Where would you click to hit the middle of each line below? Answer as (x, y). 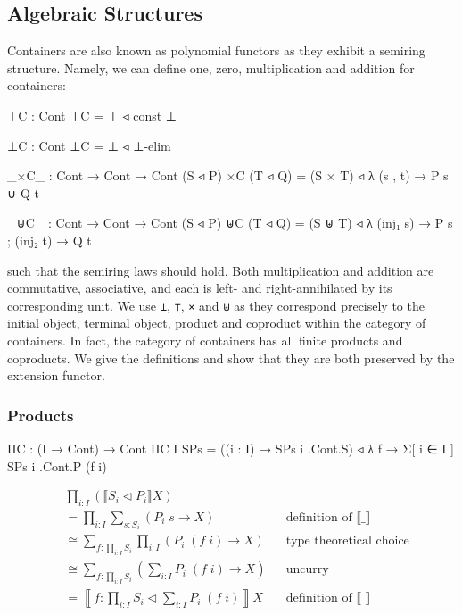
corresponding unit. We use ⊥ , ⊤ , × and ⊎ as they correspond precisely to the (216, 305)
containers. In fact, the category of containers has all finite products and (205, 340)
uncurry (307, 570)
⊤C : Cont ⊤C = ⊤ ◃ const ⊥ (92, 115)
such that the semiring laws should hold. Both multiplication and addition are (221, 270)
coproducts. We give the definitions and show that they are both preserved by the (231, 357)
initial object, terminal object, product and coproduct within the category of (217, 323)
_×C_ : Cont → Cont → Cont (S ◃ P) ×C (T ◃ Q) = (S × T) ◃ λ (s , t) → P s (228, 175)
